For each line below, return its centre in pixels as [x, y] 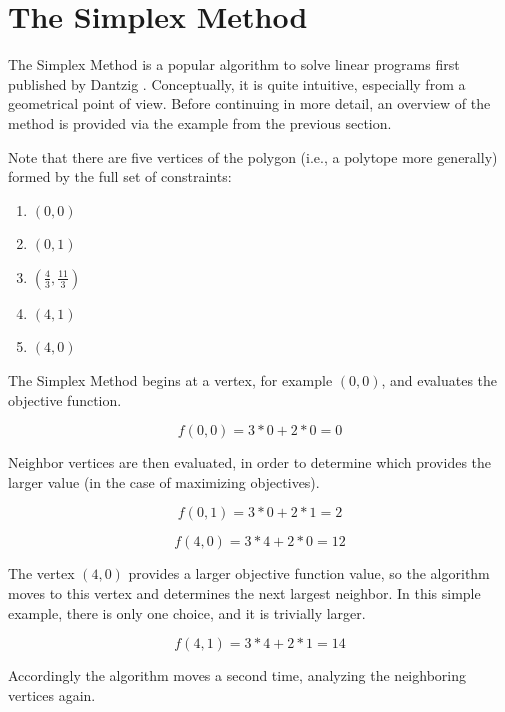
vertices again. [52, 694]
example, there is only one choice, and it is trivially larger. [187, 612]
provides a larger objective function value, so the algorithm [309, 573]
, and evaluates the [439, 380]
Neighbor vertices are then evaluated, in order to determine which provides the [250, 462]
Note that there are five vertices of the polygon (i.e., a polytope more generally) [253, 156]
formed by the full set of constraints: [120, 176]
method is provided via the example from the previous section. [200, 122]
